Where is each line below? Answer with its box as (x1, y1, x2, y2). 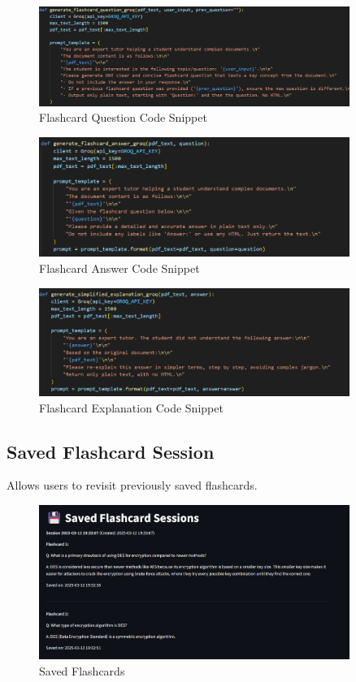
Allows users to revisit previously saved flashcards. (7, 477, 258, 494)
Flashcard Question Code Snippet (39, 109, 207, 126)
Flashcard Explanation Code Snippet (39, 399, 224, 416)
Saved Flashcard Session (7, 438, 215, 464)
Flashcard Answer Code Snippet (39, 259, 200, 276)
